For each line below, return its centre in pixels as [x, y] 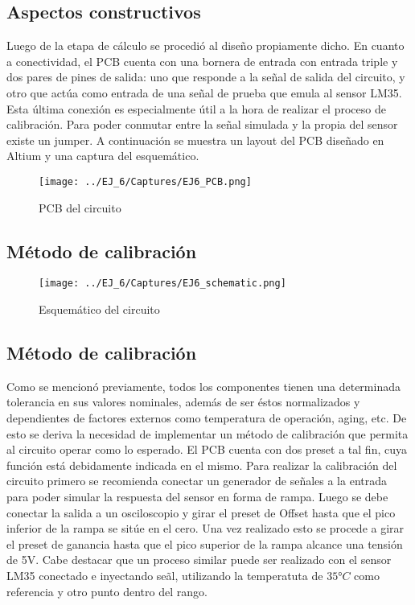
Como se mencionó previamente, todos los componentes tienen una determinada [203, 386]
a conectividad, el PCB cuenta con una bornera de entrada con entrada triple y [202, 61]
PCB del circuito [80, 207]
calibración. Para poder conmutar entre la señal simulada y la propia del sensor [202, 124]
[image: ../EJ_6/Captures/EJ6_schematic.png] [162, 284]
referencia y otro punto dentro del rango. [107, 591]
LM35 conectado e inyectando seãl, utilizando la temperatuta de [165, 575]
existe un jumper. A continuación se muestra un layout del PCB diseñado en [195, 140]
